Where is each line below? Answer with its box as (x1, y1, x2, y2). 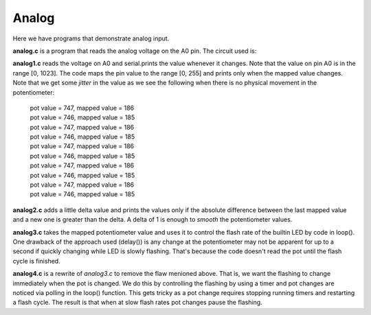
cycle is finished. (12, 257, 61, 265)
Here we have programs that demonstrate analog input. (12, 34, 170, 43)
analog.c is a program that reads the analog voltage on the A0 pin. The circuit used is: (12, 47, 257, 55)
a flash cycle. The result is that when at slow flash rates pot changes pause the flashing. (12, 299, 262, 307)
